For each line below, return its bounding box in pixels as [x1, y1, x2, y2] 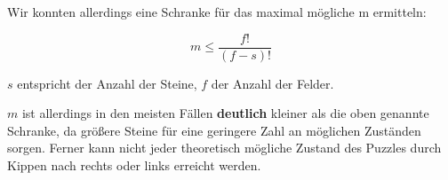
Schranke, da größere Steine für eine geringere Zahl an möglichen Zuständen [7, 121, 421, 139]
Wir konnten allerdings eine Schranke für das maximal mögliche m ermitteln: [7, 3, 427, 20]
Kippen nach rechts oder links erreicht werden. [7, 156, 261, 175]
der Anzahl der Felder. [211, 74, 334, 92]
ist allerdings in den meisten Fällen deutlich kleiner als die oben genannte [21, 104, 429, 122]
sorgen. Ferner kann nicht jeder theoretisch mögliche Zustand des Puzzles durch [7, 138, 442, 157]
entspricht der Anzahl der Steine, [17, 74, 197, 92]
